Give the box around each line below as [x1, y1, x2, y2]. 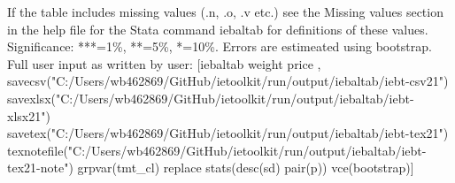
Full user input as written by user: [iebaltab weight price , [7, 54, 321, 72]
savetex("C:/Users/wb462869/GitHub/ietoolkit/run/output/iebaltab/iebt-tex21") [7, 124, 449, 142]
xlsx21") [7, 106, 50, 125]
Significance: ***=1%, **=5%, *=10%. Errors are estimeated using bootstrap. [7, 37, 432, 56]
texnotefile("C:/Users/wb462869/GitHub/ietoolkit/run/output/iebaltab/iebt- [7, 141, 427, 159]
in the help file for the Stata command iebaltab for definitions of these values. [7, 19, 428, 38]
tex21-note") [7, 158, 73, 177]
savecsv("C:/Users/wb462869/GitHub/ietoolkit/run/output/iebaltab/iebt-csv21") [7, 72, 449, 90]
